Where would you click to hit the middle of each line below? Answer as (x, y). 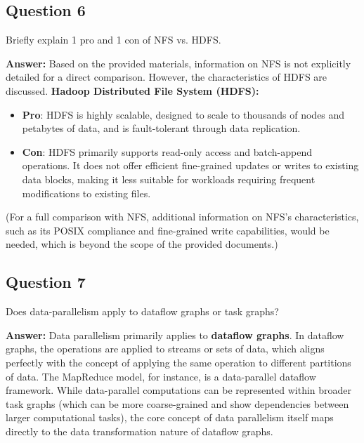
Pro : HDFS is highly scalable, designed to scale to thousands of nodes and (183, 114)
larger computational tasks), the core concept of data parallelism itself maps (170, 417)
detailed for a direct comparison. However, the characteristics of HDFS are (167, 77)
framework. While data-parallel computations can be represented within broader (179, 390)
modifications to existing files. (86, 193)
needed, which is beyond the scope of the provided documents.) (142, 244)
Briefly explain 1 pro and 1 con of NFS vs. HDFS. (113, 40)
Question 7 (46, 282)
